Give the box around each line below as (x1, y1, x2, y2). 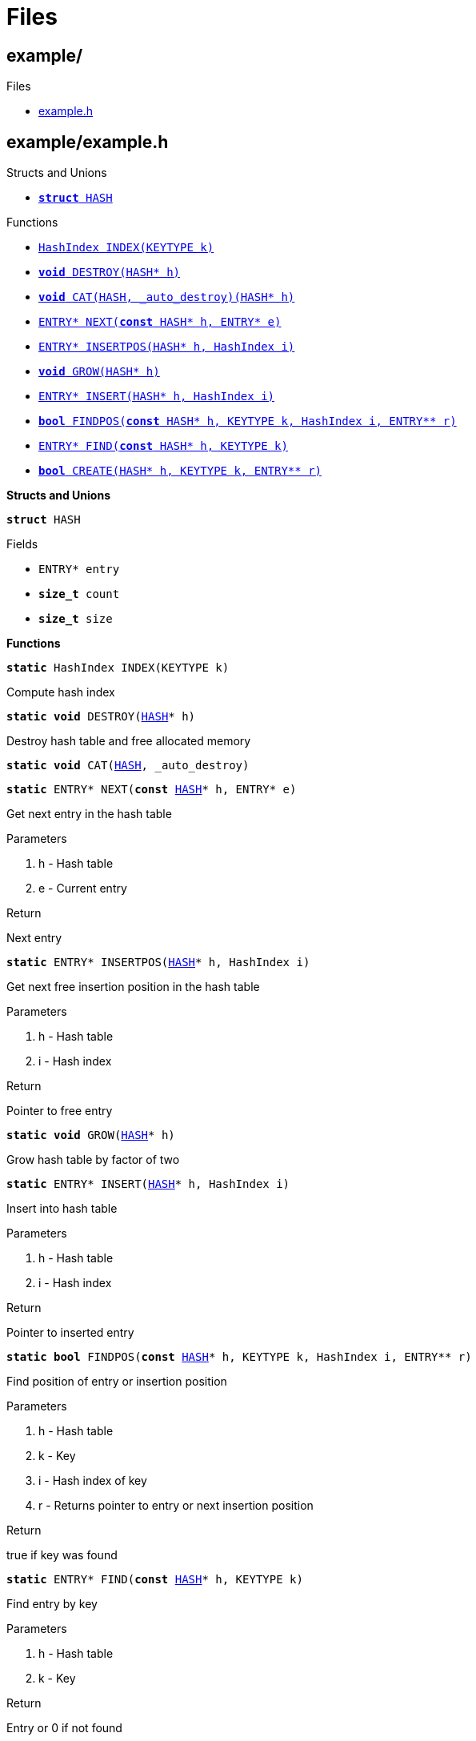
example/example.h (6, 131, 169, 152)
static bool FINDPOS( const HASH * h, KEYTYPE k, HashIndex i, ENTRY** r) (6, 1350, 472, 1364)
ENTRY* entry (38, 563, 120, 576)
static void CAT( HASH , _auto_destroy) (6, 759, 250, 772)
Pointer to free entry (6, 1104, 113, 1118)
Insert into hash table (6, 1201, 118, 1216)
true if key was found (6, 1548, 118, 1562)
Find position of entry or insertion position (6, 1374, 227, 1389)
